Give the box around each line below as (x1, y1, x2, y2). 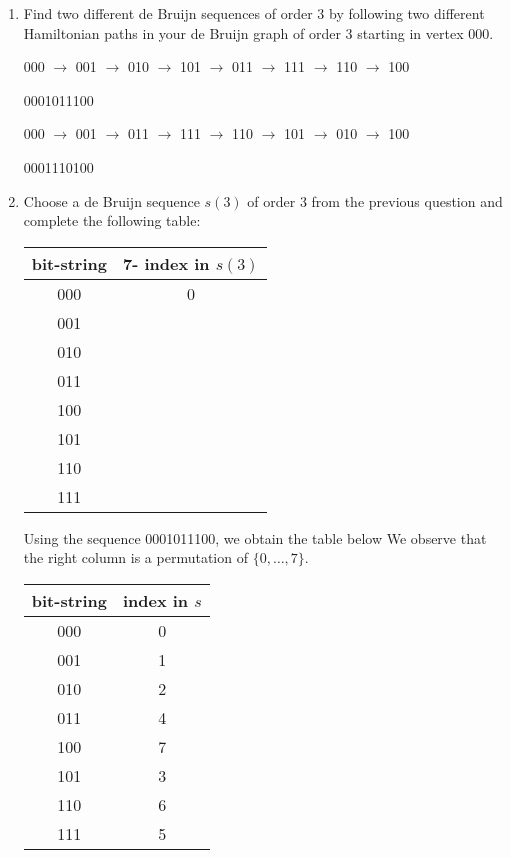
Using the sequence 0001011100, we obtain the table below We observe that (23, 527, 487, 548)
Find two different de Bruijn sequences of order (23, 3, 313, 23)
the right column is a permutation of (23, 547, 248, 568)
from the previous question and (311, 190, 503, 211)
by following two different (328, 3, 485, 23)
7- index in (122, 251, 210, 275)
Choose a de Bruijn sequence (23, 190, 200, 211)
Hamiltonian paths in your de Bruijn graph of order (23, 22, 341, 43)
